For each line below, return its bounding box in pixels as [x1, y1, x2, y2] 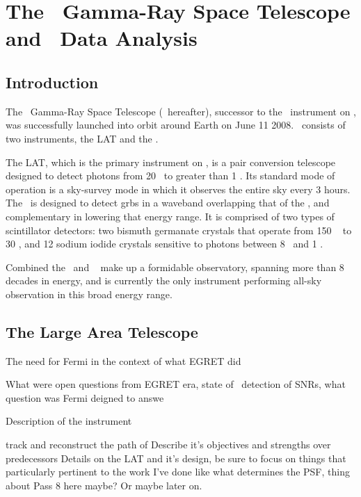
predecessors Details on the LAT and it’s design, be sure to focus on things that [6, 450, 346, 465]
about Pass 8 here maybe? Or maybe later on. [6, 478, 202, 492]
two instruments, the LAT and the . [6, 131, 159, 145]
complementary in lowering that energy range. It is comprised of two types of [6, 209, 335, 223]
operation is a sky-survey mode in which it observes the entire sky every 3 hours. [6, 181, 351, 196]
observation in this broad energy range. [6, 286, 173, 301]
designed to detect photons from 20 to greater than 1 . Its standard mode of [6, 168, 335, 183]
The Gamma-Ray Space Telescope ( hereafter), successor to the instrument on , [6, 104, 356, 118]
